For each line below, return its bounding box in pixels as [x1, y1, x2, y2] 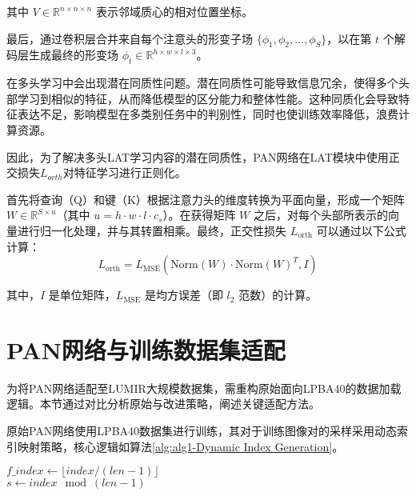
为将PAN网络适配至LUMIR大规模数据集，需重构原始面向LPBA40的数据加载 [6, 379, 402, 396]
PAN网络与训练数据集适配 [6, 333, 286, 366]
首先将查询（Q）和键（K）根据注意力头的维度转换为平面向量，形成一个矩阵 [6, 190, 405, 207]
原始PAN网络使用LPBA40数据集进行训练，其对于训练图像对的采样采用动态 [6, 422, 398, 439]
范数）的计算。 [238, 286, 318, 303]
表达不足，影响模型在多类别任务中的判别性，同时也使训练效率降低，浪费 [17, 106, 398, 122]
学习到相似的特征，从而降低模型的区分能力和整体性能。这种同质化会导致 [17, 90, 398, 106]
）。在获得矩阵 [162, 206, 236, 223]
